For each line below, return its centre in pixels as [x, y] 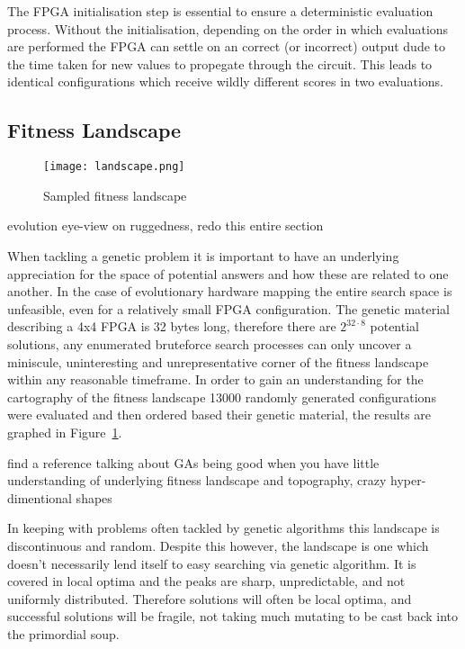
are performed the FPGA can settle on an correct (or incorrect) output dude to [226, 46]
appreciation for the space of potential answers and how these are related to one [228, 273]
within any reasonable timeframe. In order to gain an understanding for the [215, 379]
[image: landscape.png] [114, 167]
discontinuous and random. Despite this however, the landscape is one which [218, 545]
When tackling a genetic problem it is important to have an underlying [203, 256]
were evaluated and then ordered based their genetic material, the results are [219, 415]
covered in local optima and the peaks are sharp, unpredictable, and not [206, 581]
